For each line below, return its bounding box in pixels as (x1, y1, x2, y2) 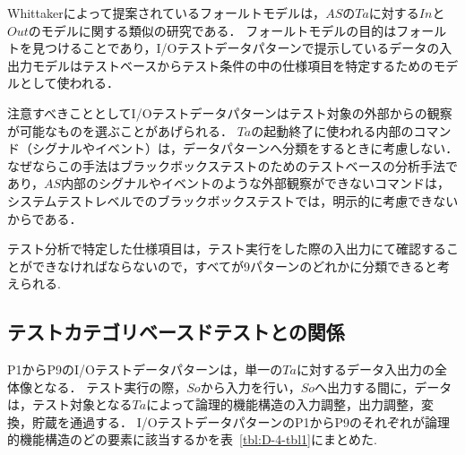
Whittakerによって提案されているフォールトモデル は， (7, 4, 326, 21)
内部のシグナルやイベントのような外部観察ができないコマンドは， (61, 174, 451, 193)
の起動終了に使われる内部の (251, 121, 414, 140)
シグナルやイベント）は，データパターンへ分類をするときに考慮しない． (31, 139, 459, 158)
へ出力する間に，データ (314, 377, 452, 396)
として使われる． (19, 73, 119, 92)
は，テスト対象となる (7, 395, 133, 414)
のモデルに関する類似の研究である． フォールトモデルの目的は (28, 21, 397, 39)
